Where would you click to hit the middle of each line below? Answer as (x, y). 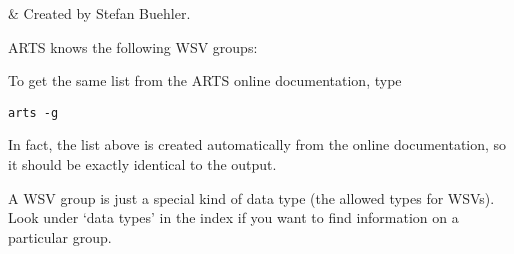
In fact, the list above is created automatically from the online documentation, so (257, 144)
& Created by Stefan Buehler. (99, 13)
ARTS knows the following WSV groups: (133, 46)
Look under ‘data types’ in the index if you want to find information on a (233, 217)
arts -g (33, 112)
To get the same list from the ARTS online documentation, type (205, 80)
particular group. (60, 236)
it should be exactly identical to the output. (142, 164)
